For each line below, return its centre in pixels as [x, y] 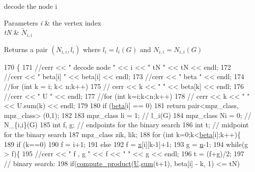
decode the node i [31, 6]
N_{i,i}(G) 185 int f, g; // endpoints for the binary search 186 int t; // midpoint [127, 125]
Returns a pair [26, 49]
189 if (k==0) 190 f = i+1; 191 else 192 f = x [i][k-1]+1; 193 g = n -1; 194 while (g [126, 144]
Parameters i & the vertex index [53, 22]
